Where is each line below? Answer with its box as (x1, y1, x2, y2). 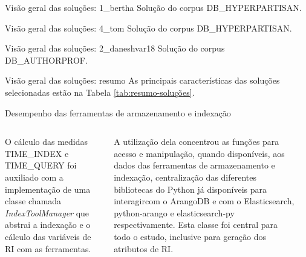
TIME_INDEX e (5, 147, 69, 159)
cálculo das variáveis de (5, 230, 91, 242)
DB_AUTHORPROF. (5, 53, 88, 66)
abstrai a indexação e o (5, 218, 91, 231)
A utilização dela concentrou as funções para (114, 135, 279, 148)
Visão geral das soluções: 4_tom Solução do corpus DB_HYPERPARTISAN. (5, 21, 292, 34)
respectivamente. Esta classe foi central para (114, 218, 278, 231)
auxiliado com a (5, 170, 63, 183)
